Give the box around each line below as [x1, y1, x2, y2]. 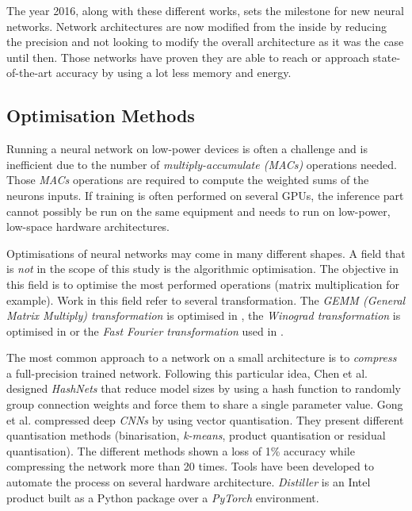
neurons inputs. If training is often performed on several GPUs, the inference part [6, 186, 404, 203]
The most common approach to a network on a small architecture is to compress [6, 349, 397, 366]
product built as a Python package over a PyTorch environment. [6, 489, 319, 505]
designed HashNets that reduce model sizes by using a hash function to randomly [6, 380, 401, 397]
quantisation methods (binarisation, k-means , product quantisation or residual [6, 427, 386, 444]
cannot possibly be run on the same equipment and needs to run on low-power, [6, 202, 391, 219]
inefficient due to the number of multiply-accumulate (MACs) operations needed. [6, 156, 397, 172]
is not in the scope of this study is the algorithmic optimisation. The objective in [6, 260, 399, 277]
